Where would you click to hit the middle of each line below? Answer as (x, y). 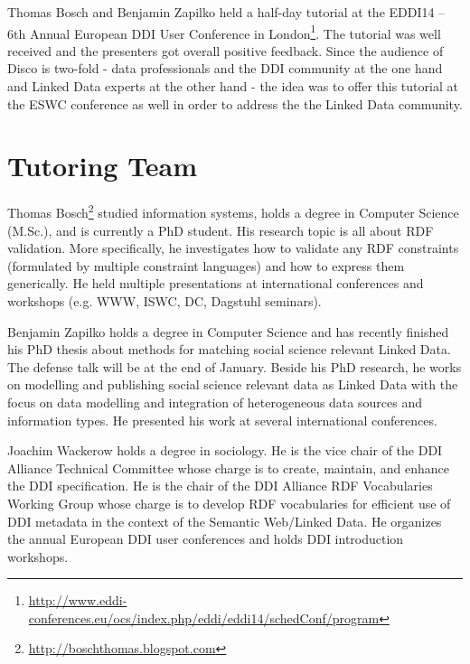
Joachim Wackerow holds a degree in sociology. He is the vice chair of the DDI (225, 450)
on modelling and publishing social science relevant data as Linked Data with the (233, 384)
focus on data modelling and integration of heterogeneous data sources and (215, 402)
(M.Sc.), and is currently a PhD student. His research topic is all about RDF (221, 230)
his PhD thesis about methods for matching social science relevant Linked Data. (229, 349)
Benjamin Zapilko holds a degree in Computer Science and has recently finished (228, 331)
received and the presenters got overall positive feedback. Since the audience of (226, 50)
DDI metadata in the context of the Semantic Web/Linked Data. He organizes (225, 521)
